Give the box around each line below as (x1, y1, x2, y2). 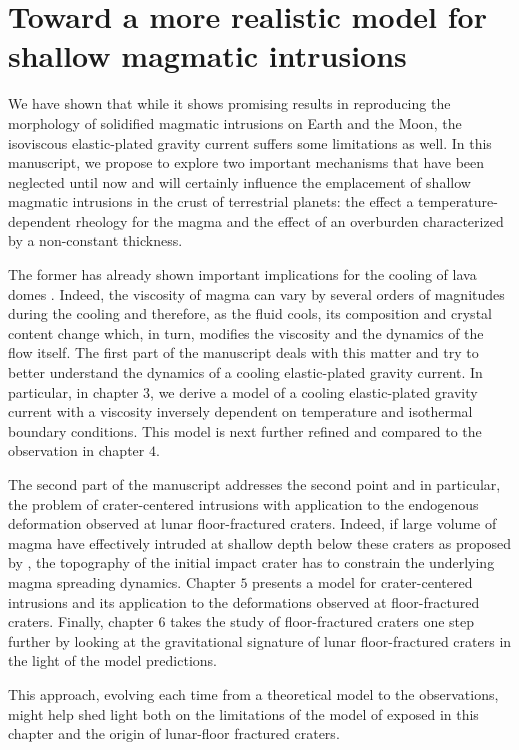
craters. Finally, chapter (8, 611, 154, 632)
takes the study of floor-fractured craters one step (170, 611, 475, 632)
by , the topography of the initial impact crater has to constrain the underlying (8, 552, 495, 573)
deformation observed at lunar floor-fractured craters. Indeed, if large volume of (8, 513, 497, 534)
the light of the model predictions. (8, 650, 217, 671)
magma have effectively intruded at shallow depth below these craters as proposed (8, 532, 511, 553)
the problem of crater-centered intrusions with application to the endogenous (8, 493, 479, 514)
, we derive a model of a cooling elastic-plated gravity (150, 381, 478, 402)
